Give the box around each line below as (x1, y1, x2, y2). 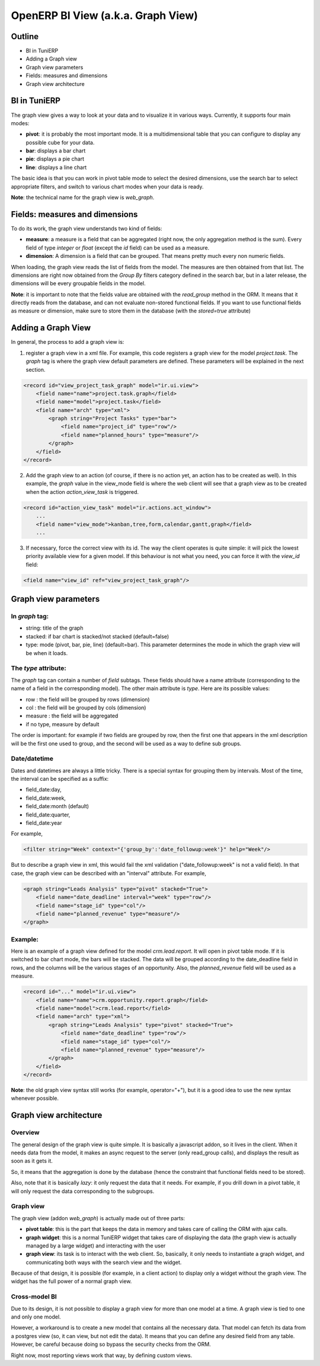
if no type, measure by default (25, 720, 100, 727)
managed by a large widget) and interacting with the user (25, 1242, 166, 1249)
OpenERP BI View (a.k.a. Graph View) (11, 9, 199, 22)
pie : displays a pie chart (25, 155, 85, 162)
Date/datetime (11, 755, 53, 763)
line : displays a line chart (25, 164, 87, 171)
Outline (11, 31, 39, 42)
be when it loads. (25, 649, 68, 656)
